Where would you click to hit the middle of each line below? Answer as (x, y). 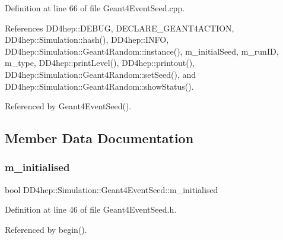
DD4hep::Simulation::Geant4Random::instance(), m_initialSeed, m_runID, (142, 51)
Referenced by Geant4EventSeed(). (68, 106)
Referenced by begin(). (46, 229)
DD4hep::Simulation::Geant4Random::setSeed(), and (101, 74)
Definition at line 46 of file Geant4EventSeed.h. (91, 209)
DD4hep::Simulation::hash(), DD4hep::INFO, (87, 40)
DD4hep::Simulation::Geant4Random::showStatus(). (99, 86)
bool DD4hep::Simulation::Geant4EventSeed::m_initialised (112, 189)
